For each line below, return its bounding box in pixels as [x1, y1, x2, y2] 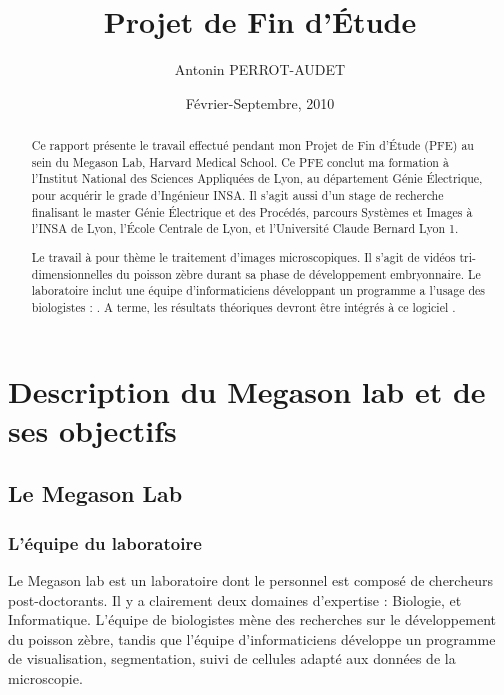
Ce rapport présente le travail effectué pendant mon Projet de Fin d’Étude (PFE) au [31, 137, 474, 154]
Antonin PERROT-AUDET [174, 59, 346, 80]
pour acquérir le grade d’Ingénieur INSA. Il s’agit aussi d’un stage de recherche [31, 187, 444, 204]
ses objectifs [8, 409, 177, 450]
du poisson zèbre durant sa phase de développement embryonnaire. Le [116, 265, 481, 282]
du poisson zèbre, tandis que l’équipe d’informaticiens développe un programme [8, 628, 496, 649]
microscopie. [8, 667, 83, 688]
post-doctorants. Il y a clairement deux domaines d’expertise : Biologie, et [8, 589, 462, 610]
